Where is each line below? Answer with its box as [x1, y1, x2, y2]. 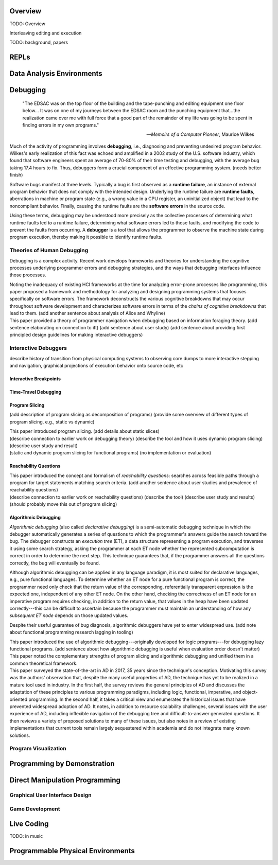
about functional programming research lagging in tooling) [9, 629, 133, 635]
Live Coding [9, 820, 49, 828]
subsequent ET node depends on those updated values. [9, 612, 129, 619]
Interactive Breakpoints [9, 376, 61, 382]
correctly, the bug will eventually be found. [9, 560, 100, 566]
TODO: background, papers [9, 39, 68, 46]
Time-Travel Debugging [9, 389, 62, 395]
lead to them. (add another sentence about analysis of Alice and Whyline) [9, 310, 166, 316]
